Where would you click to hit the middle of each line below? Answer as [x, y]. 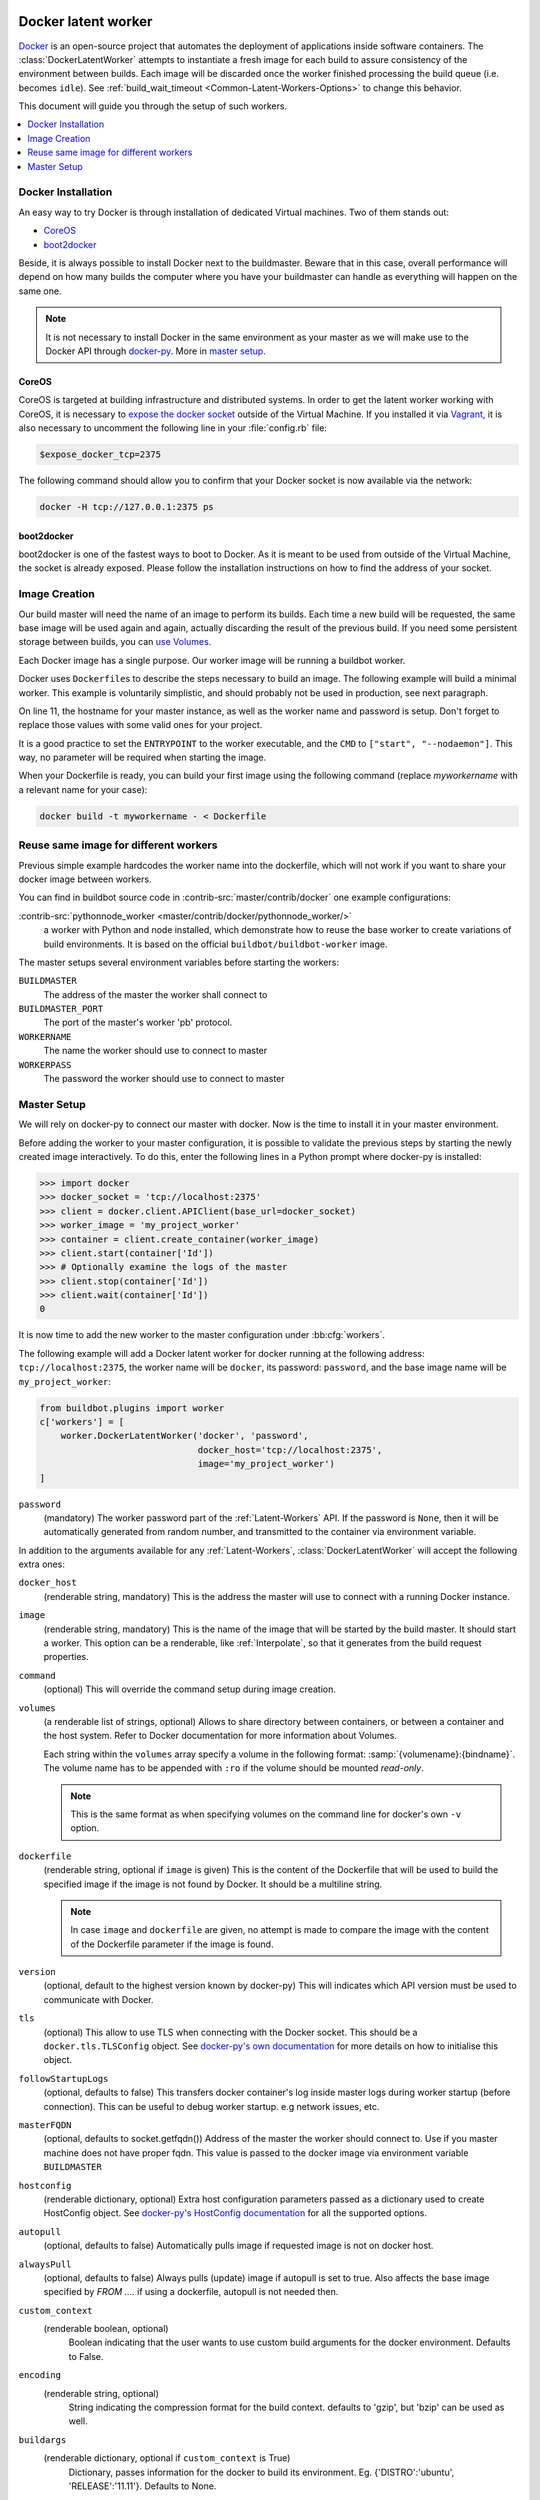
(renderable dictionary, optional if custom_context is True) [167, 2458]
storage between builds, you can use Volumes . [115, 642]
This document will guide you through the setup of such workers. [153, 106]
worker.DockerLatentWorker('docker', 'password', [184, 1436]
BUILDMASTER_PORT [61, 1009]
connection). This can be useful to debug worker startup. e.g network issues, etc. [211, 2106]
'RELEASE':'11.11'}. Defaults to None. [142, 2486]
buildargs [42, 2439]
